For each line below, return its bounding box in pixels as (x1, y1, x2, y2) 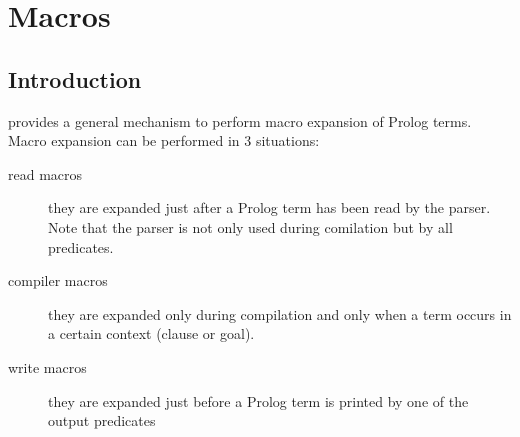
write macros (8, 356, 87, 377)
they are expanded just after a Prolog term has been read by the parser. (48, 197, 491, 218)
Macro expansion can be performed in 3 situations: (8, 130, 320, 151)
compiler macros (8, 270, 108, 291)
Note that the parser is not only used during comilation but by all (48, 216, 453, 237)
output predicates (48, 410, 156, 431)
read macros (8, 163, 83, 184)
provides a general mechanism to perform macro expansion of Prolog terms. (8, 110, 472, 131)
